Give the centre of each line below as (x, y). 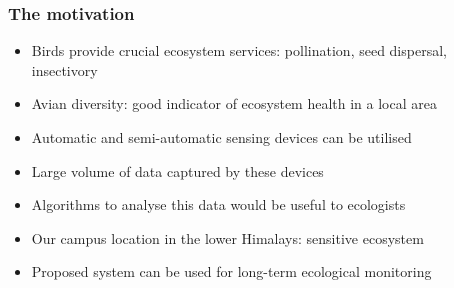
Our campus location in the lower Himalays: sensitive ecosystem (227, 237)
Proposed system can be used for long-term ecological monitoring (231, 271)
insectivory (64, 69)
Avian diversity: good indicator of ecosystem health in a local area (234, 103)
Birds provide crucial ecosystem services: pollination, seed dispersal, (239, 50)
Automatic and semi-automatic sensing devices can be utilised (221, 137)
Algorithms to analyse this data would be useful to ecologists (218, 204)
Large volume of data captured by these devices (177, 170)
